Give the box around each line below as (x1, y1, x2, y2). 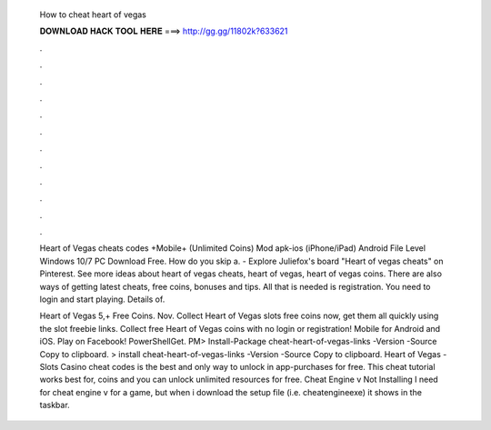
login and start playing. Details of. (39, 294, 165, 305)
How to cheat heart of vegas (39, 9, 147, 20)
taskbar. (39, 400, 70, 411)
